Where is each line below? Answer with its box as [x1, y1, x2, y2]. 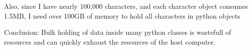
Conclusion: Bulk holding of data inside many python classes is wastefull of [4, 27, 231, 37]
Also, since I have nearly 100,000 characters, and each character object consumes [4, 1, 248, 11]
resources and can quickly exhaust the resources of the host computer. [4, 36, 216, 47]
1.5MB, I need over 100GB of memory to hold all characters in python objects [4, 10, 241, 21]
